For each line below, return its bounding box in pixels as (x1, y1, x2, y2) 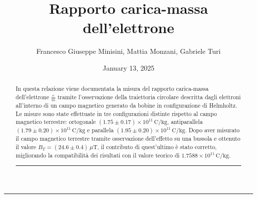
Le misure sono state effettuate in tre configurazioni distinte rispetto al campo (15, 109, 217, 118)
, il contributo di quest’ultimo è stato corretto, (97, 143, 217, 151)
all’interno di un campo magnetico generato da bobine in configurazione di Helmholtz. (15, 101, 237, 110)
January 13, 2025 (102, 62, 155, 73)
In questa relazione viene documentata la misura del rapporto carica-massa (15, 84, 209, 93)
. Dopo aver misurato (185, 126, 240, 134)
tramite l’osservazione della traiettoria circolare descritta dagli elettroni (57, 92, 241, 101)
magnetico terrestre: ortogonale (15, 118, 96, 126)
